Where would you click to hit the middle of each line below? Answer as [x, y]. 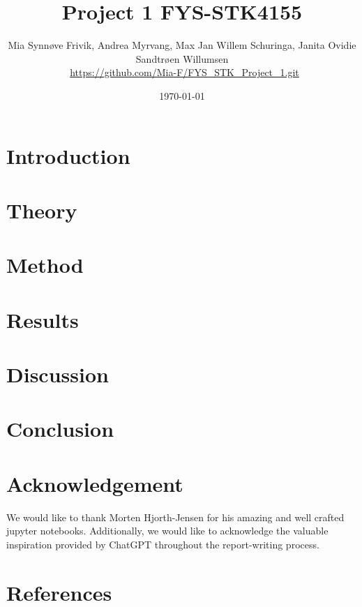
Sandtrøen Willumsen [182, 58]
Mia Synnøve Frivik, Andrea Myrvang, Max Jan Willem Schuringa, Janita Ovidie [182, 45]
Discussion [58, 374]
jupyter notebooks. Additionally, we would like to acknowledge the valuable [167, 531]
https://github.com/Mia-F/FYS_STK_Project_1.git [184, 72]
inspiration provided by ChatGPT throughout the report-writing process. [163, 544]
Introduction [68, 155]
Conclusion [60, 429]
